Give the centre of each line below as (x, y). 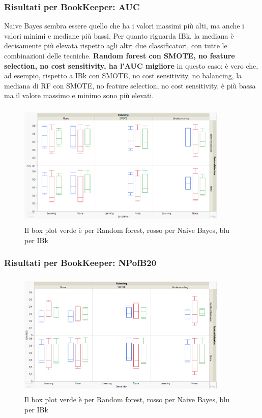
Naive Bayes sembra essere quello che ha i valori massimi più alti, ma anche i (124, 26)
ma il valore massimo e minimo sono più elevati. (79, 95)
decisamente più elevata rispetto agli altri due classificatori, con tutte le (116, 46)
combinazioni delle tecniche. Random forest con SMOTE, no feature (120, 55)
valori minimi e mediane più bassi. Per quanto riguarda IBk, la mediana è (119, 35)
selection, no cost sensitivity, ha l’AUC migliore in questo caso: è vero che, (131, 65)
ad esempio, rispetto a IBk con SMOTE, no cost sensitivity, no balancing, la (123, 76)
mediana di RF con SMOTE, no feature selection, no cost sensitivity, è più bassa (130, 85)
